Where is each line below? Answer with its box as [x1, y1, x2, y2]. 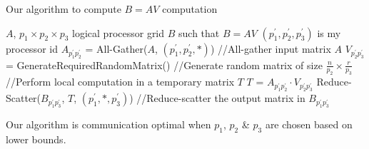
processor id [6, 41, 58, 56]
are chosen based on [265, 117, 353, 132]
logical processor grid [72, 25, 165, 40]
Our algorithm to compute [6, 1, 121, 16]
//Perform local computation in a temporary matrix [6, 74, 235, 89]
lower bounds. [6, 132, 66, 147]
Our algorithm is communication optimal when [6, 117, 211, 132]
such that [178, 25, 220, 40]
